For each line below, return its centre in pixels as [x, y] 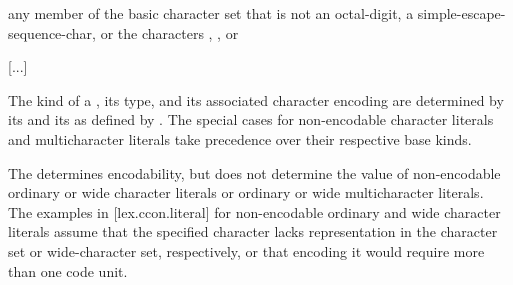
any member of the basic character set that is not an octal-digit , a [211, 13]
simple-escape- [461, 13]
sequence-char [50, 32]
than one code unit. [68, 270]
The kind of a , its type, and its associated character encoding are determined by [256, 99]
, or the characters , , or [165, 32]
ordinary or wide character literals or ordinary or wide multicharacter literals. [246, 192]
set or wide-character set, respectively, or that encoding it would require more [246, 250]
